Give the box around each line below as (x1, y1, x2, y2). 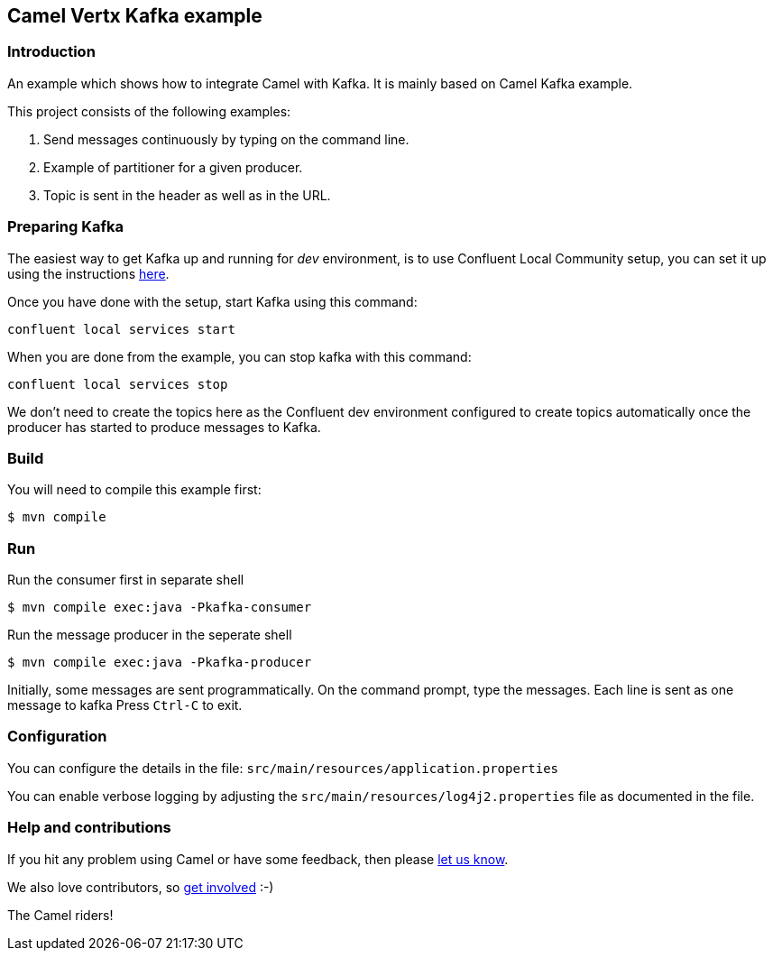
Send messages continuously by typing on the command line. (43, 131, 410, 147)
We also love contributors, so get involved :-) (7, 879, 274, 895)
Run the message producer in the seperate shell (7, 627, 292, 643)
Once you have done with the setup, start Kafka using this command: (7, 293, 418, 309)
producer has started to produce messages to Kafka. (7, 419, 321, 435)
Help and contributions (7, 818, 171, 837)
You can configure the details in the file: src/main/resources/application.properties (7, 760, 559, 776)
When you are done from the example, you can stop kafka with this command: (7, 348, 472, 364)
